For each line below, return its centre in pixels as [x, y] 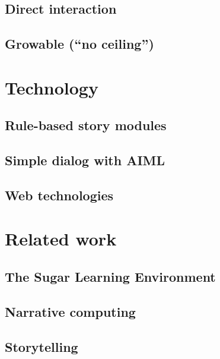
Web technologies [59, 195]
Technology [52, 87]
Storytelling [42, 346]
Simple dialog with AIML [85, 160]
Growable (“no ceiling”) [79, 44]
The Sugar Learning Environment [110, 277]
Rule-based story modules [86, 125]
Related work [61, 239]
